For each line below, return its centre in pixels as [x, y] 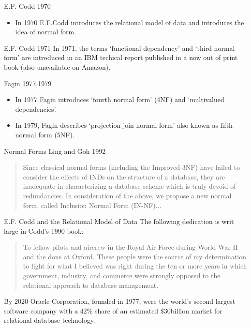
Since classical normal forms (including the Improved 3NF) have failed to [131, 167]
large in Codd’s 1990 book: [44, 231]
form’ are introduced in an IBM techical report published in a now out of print [121, 57]
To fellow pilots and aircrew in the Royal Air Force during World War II [130, 247]
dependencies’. [36, 109]
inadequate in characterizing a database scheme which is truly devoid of [129, 186]
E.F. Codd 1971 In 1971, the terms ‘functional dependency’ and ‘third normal [119, 48]
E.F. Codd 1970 [27, 6]
